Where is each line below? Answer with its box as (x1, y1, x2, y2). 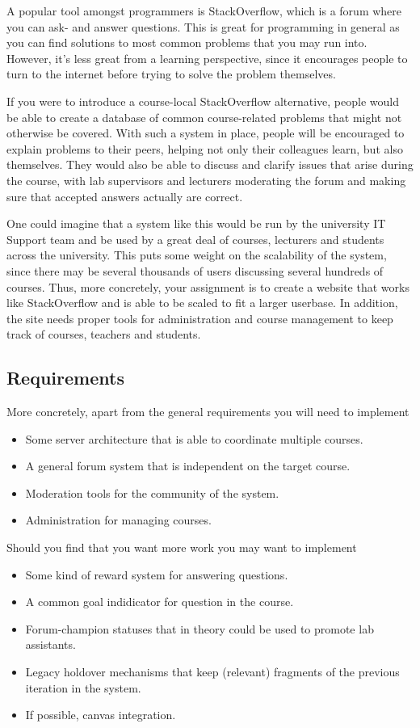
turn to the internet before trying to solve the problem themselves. (6, 65, 336, 82)
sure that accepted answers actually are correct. (6, 187, 243, 204)
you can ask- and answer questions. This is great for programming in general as (6, 18, 400, 35)
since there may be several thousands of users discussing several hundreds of (6, 262, 384, 279)
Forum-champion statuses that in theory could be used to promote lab (25, 620, 374, 637)
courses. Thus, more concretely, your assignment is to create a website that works (6, 278, 409, 295)
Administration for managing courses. (25, 511, 212, 528)
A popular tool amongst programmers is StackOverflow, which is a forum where (6, 2, 402, 19)
